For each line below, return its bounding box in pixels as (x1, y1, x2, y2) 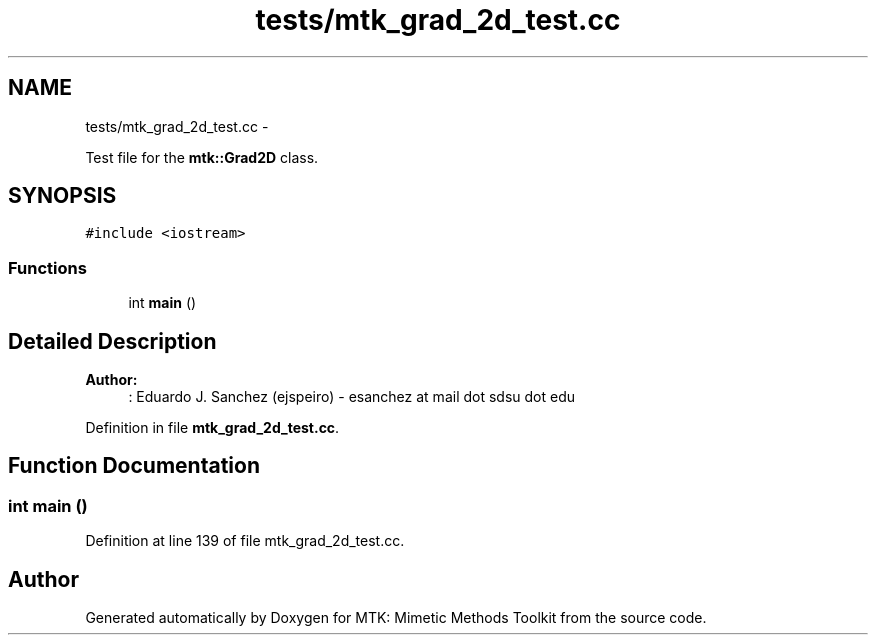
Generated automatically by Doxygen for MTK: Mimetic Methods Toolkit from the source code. (85, 609, 707, 627)
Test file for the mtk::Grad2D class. (85, 148, 319, 166)
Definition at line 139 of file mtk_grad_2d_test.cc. (85, 532, 405, 550)
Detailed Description (8, 328, 217, 354)
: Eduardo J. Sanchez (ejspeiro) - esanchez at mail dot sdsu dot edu (128, 388, 576, 406)
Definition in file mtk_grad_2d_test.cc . (85, 419, 340, 437)
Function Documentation (8, 453, 260, 479)
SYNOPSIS (8, 183, 117, 209)
